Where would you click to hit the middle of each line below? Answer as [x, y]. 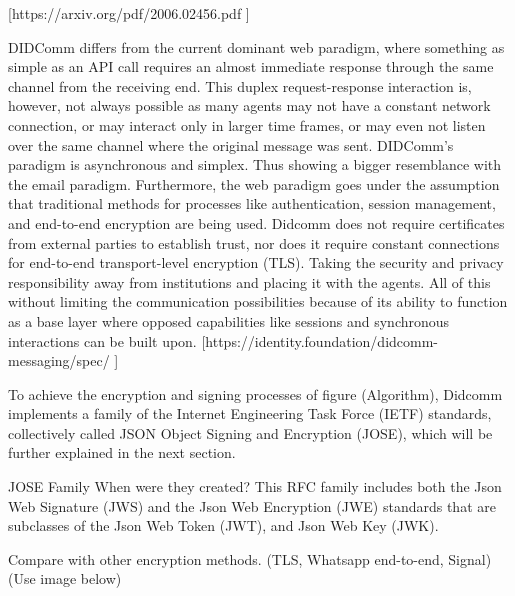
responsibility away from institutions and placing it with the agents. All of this [249, 281]
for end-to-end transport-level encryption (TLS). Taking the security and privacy [256, 262]
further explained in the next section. [122, 452]
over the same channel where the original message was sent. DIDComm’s [231, 144]
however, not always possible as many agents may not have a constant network [249, 105]
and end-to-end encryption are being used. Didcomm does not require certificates [256, 222]
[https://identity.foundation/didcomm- [320, 340]
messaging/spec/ [59, 360]
